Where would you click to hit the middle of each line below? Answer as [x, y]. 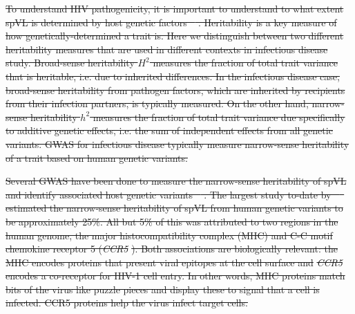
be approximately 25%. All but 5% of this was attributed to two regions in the [172, 221]
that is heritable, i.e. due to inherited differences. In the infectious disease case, [173, 76]
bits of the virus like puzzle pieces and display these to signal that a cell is [163, 289]
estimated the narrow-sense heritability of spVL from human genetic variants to [174, 208]
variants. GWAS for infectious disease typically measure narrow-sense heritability [177, 144]
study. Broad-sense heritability [70, 63]
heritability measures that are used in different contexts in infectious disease [167, 49]
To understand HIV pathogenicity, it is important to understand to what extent [175, 8]
